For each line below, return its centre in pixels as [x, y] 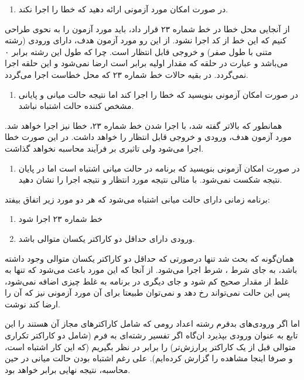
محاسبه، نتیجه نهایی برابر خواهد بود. [68, 369]
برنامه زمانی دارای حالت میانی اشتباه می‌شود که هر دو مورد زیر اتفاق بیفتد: [137, 199]
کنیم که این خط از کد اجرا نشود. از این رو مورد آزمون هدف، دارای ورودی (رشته [146, 40]
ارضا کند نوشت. [33, 304]
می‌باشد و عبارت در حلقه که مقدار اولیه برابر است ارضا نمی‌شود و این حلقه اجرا [146, 63]
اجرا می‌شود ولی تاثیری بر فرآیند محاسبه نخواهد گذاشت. [104, 148]
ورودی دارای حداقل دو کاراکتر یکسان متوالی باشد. [107, 238]
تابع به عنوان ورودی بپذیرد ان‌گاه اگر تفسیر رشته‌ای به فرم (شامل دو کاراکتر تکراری [151, 335]
